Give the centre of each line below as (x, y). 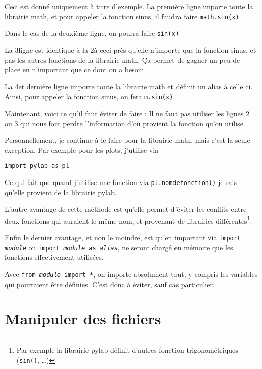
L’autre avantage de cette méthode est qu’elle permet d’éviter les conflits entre (126, 209)
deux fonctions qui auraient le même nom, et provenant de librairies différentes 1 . (128, 220)
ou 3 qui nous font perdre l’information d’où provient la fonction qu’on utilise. (125, 123)
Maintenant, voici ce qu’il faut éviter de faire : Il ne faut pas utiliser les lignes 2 (127, 113)
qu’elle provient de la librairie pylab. (61, 192)
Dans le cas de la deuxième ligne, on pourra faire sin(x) (92, 33)
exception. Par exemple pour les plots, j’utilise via (82, 150)
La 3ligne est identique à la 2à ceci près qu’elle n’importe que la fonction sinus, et (130, 50)
